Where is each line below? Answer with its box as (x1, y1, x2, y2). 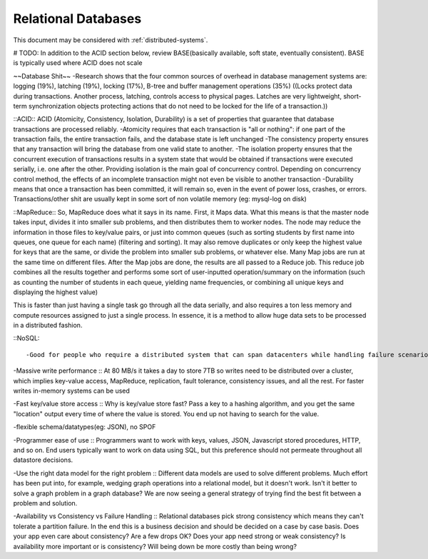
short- (343, 91, 362, 100)
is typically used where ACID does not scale (13, 59, 143, 67)
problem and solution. (13, 498, 78, 507)
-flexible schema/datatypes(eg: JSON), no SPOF (13, 423, 156, 431)
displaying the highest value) (13, 288, 98, 296)
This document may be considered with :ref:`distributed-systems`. (13, 36, 208, 44)
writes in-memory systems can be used (13, 386, 130, 396)
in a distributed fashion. (13, 321, 83, 330)
